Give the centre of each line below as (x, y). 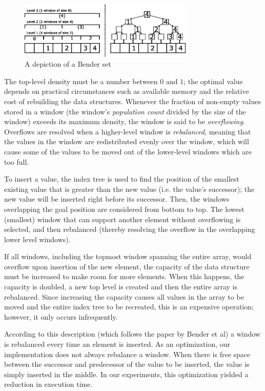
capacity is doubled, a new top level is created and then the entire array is (121, 287)
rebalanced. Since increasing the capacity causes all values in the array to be (124, 296)
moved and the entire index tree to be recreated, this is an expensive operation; (129, 307)
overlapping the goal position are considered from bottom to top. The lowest (124, 209)
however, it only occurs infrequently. (61, 316)
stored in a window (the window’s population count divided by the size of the (125, 111)
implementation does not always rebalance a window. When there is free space (127, 354)
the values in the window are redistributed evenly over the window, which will (127, 141)
